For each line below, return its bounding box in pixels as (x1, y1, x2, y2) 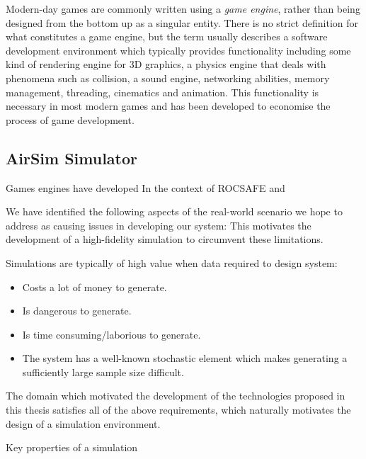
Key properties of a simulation (6, 440, 138, 455)
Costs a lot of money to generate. (22, 279, 167, 294)
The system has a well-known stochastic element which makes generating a (22, 351, 348, 365)
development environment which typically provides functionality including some (6, 42, 351, 57)
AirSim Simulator (6, 147, 138, 169)
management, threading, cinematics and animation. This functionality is (6, 84, 319, 99)
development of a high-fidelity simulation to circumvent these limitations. (6, 232, 324, 246)
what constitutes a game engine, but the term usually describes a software (6, 29, 328, 44)
